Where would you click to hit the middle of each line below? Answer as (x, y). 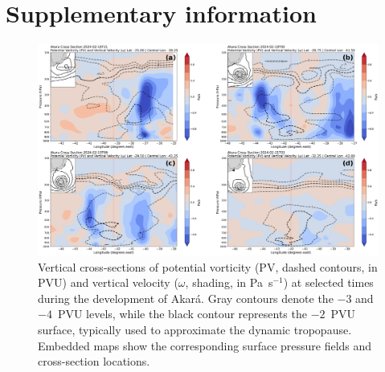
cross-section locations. (94, 361)
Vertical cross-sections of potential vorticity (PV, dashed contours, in (208, 266)
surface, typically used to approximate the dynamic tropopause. (195, 330)
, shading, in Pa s (229, 282)
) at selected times (328, 282)
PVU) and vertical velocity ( (108, 282)
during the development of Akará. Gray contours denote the (186, 298)
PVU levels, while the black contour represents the (182, 314)
